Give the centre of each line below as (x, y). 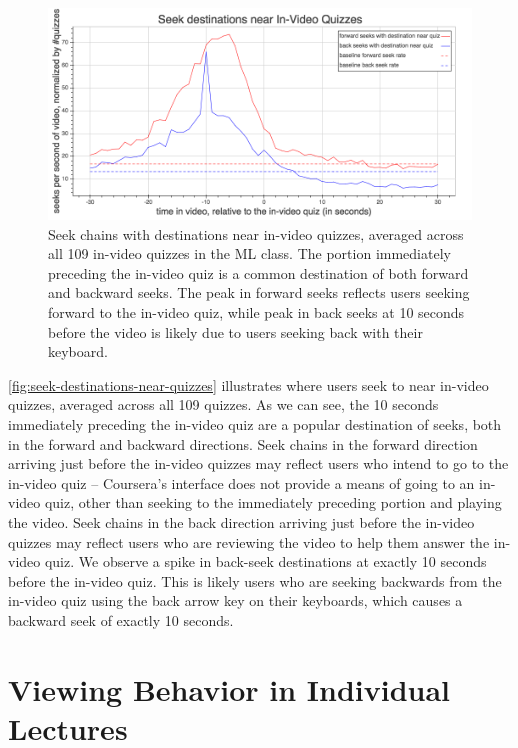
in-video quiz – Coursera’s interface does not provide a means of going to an (241, 482)
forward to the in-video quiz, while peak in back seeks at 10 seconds (256, 311)
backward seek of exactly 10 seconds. (121, 619)
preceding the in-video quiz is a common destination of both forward (258, 272)
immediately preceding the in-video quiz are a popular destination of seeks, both (255, 423)
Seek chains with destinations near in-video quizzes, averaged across (256, 233)
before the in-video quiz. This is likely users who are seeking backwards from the (255, 580)
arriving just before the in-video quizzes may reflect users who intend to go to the (258, 463)
